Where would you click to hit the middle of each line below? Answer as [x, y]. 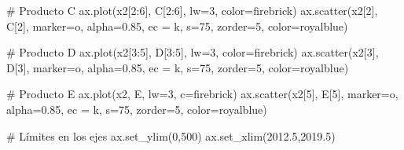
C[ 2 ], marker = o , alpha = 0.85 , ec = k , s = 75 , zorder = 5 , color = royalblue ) [177, 26]
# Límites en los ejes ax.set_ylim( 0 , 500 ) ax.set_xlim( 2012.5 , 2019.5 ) [171, 135]
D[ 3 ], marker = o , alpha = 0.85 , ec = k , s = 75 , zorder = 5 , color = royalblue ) [178, 67]
